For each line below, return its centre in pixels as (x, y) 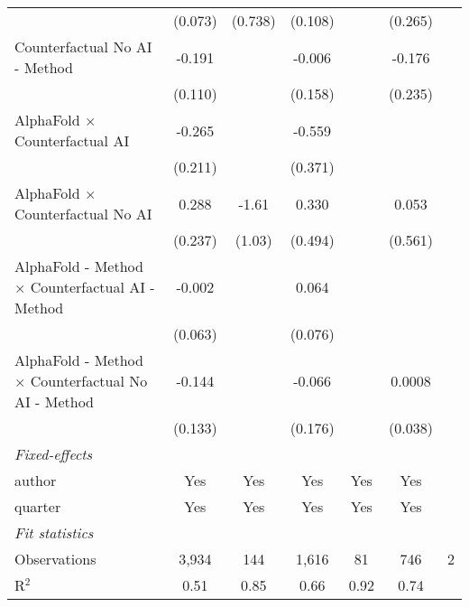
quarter (38, 506)
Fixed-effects (54, 454)
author (36, 480)
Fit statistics (54, 532)
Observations (55, 559)
